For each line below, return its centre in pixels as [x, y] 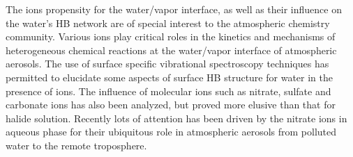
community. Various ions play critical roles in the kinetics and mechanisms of [171, 36]
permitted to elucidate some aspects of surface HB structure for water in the [169, 77]
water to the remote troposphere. [76, 145]
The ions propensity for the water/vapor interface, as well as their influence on [174, 9]
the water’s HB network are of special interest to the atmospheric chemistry [168, 23]
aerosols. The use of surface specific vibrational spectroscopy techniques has [167, 64]
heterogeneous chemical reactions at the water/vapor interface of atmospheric [171, 50]
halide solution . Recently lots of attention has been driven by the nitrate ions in [176, 118]
